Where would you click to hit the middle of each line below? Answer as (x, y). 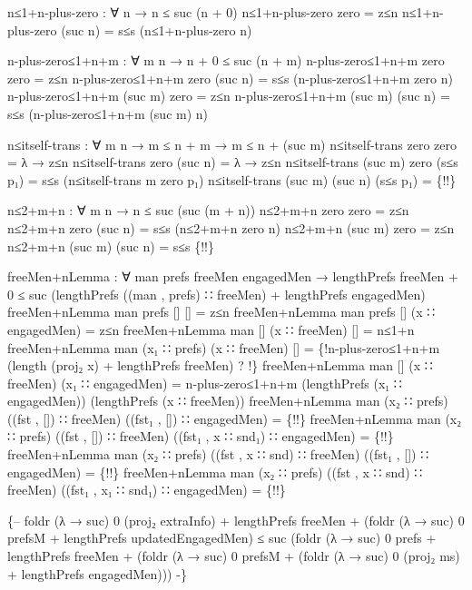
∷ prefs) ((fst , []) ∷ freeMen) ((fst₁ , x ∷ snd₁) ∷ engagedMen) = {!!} (201, 436)
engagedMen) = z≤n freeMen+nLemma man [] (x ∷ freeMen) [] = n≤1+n (211, 329)
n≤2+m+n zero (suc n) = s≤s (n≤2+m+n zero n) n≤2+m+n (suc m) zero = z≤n (231, 227)
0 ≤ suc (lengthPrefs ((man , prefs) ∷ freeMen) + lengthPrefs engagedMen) (216, 294)
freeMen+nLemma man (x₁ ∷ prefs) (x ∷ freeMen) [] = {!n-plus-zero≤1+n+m (224, 347)
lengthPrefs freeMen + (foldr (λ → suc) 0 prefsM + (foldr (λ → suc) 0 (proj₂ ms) (234, 556)
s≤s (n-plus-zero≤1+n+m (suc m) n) (108, 113)
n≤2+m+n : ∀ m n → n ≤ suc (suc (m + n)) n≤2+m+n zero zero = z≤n (208, 210)
